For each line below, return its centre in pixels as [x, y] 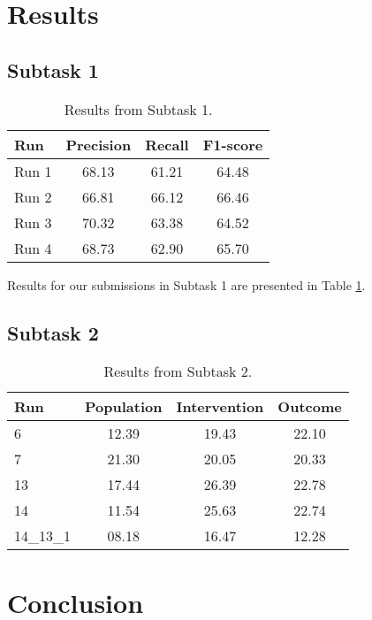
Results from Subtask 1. [138, 109]
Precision [99, 144]
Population [124, 407]
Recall [167, 144]
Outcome [310, 407]
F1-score [233, 144]
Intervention [220, 407]
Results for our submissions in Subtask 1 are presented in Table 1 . [186, 284]
